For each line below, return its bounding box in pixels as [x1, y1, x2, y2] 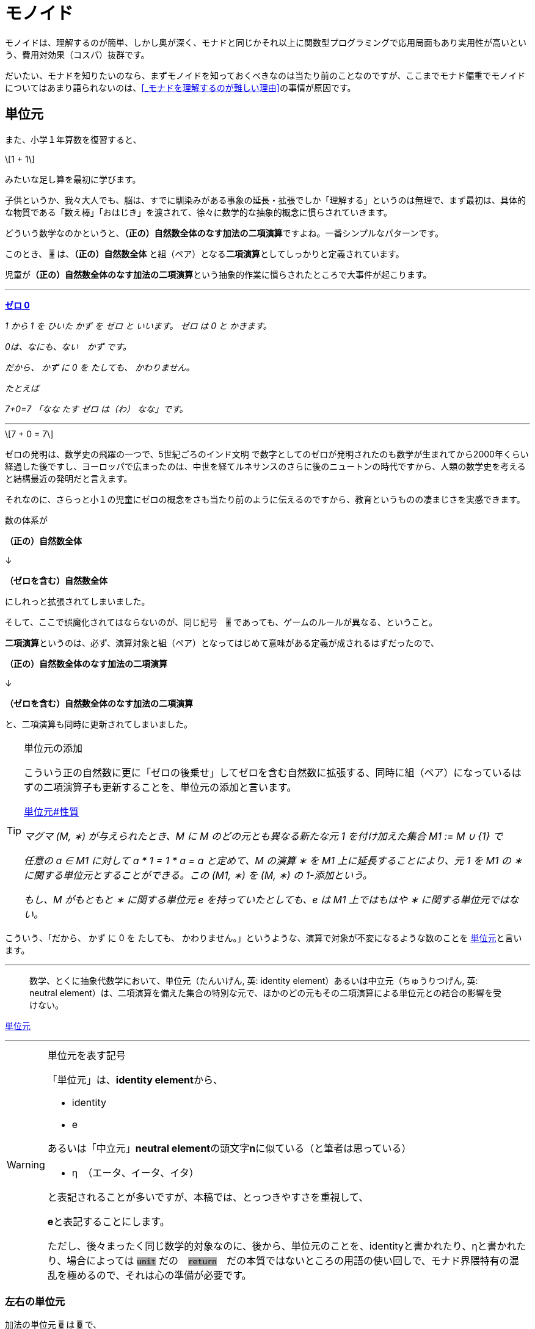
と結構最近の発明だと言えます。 [5, 473, 133, 484]
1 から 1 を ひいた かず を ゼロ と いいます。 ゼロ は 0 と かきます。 [5, 320, 272, 331]
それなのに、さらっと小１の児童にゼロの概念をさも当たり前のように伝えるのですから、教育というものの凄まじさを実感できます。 [5, 493, 525, 504]
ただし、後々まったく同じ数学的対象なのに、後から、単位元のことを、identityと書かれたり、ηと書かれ [47, 1239, 517, 1252]
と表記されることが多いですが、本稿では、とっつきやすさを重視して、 [47, 1190, 369, 1203]
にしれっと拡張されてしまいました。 [5, 595, 150, 606]
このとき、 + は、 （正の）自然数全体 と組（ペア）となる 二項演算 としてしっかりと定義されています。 [5, 248, 404, 259]
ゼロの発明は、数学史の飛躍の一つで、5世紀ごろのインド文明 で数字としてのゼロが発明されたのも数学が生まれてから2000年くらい [5, 448, 529, 459]
